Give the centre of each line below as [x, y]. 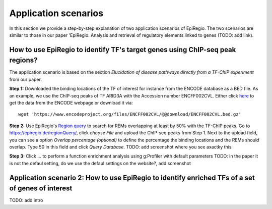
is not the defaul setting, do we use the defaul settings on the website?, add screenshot [100, 163]
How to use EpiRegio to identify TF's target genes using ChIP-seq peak [123, 50]
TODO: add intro [26, 200]
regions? [23, 60]
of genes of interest [41, 189]
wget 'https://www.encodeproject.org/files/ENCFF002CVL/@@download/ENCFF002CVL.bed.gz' [130, 114]
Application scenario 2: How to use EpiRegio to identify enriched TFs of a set [132, 177]
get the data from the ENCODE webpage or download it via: [71, 103]
